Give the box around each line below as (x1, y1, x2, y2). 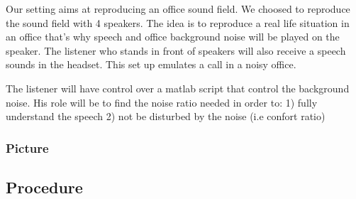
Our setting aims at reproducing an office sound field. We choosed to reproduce (6, 1, 350, 16)
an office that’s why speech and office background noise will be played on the (6, 29, 340, 44)
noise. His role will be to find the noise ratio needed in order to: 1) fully (6, 95, 318, 109)
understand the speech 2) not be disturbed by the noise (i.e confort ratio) (6, 109, 326, 124)
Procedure (6, 176, 83, 198)
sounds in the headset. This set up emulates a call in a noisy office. (6, 57, 296, 72)
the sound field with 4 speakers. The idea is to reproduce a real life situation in (6, 15, 350, 30)
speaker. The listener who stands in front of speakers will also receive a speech (6, 43, 346, 58)
